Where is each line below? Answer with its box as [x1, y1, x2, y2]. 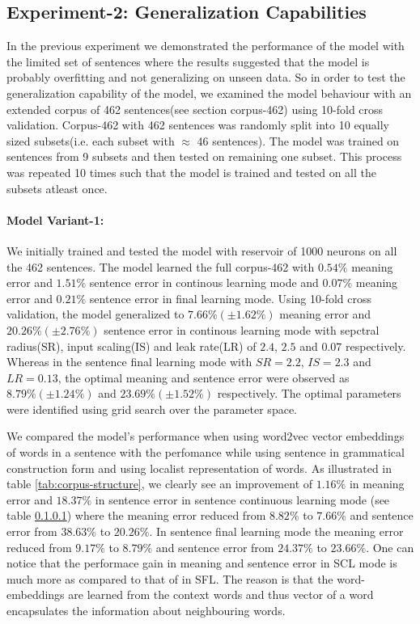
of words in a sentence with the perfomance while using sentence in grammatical [6, 444, 405, 461]
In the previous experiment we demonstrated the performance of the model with [6, 37, 405, 54]
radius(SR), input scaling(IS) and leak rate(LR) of [6, 337, 257, 354]
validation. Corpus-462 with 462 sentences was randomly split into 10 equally [6, 116, 389, 133]
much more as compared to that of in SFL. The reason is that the [6, 570, 333, 587]
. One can [366, 538, 414, 555]
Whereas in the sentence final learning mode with [6, 353, 252, 370]
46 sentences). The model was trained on [197, 132, 400, 149]
